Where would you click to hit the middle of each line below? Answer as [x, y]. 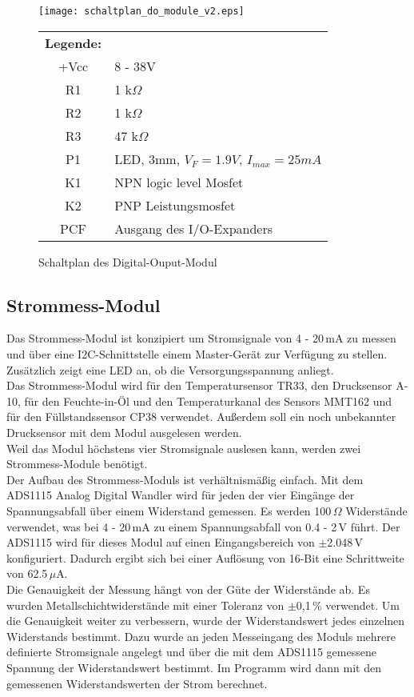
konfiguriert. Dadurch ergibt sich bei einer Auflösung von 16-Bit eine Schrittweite [205, 557]
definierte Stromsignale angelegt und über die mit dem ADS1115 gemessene [191, 652]
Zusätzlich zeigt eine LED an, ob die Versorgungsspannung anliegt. [170, 369]
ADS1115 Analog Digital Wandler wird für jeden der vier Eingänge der [181, 495]
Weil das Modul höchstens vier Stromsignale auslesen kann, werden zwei [184, 448]
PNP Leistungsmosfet [175, 205]
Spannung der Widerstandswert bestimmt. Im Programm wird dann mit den [194, 667]
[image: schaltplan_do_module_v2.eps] [141, 11]
